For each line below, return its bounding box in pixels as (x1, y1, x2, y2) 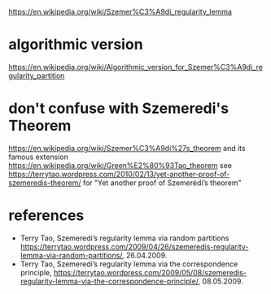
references (8, 206, 85, 225)
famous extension (8, 152, 69, 162)
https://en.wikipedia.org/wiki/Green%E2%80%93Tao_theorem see (8, 160, 232, 170)
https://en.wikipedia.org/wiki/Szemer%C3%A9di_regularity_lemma (8, 7, 232, 16)
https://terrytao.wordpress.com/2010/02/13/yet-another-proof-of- (8, 169, 230, 179)
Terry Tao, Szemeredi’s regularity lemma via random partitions (20, 233, 229, 243)
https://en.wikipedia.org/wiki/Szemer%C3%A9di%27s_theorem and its (8, 143, 246, 153)
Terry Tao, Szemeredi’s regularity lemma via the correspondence (20, 259, 238, 269)
